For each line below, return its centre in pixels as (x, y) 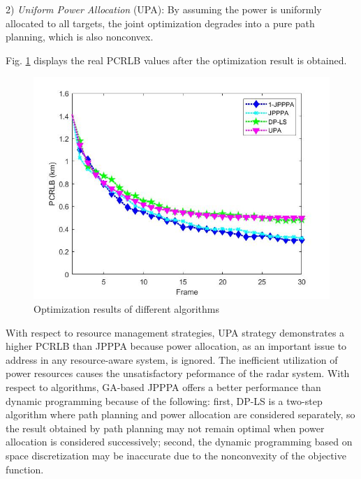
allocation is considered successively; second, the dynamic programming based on (179, 442)
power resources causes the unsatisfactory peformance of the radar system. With (178, 373)
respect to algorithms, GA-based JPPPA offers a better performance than (163, 386)
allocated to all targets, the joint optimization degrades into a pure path (160, 23)
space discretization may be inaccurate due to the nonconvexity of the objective (176, 455)
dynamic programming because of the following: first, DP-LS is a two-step (164, 400)
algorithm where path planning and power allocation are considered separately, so (180, 414)
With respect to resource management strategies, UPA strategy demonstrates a (175, 332)
